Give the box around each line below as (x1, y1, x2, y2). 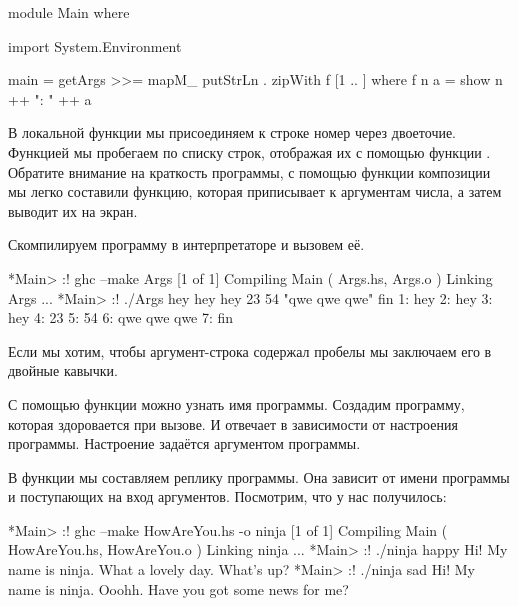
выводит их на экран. (8, 200, 138, 221)
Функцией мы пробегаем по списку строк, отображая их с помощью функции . (8, 141, 491, 162)
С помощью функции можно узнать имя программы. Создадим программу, (8, 393, 465, 414)
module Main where (8, 2, 130, 22)
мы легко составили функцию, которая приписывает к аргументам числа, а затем (8, 181, 502, 202)
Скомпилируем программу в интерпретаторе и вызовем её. (8, 234, 365, 255)
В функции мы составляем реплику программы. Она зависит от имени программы (8, 466, 510, 487)
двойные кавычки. (8, 360, 118, 381)
